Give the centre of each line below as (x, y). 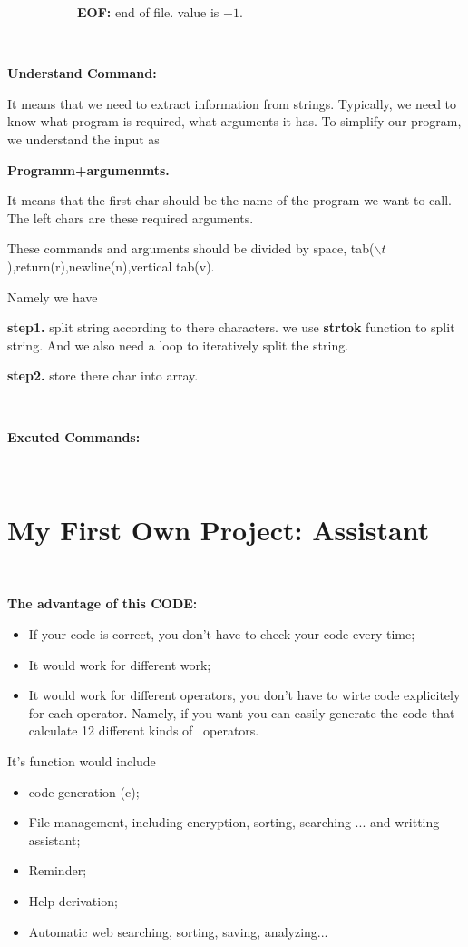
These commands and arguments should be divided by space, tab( (191, 248)
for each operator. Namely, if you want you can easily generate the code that (242, 712)
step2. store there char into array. (103, 375)
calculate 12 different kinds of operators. (144, 730)
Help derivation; (73, 900)
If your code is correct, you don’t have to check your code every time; (222, 634)
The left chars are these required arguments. (131, 217)
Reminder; (58, 870)
